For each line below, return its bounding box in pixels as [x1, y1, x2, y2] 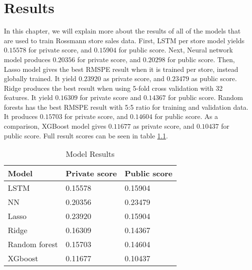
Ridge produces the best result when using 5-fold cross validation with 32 [4, 83, 223, 93]
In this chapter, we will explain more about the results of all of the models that [4, 26, 241, 36]
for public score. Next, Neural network [118, 45, 233, 55]
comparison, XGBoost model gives [4, 121, 107, 131]
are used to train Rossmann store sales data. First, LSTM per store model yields [4, 35, 245, 45]
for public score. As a [154, 111, 218, 121]
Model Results [66, 148, 115, 160]
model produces [4, 54, 51, 64]
